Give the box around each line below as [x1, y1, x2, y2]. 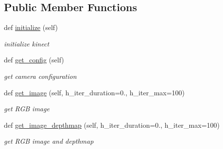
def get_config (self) [4, 55, 64, 65]
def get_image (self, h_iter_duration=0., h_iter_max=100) [4, 87, 185, 97]
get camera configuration [4, 71, 77, 81]
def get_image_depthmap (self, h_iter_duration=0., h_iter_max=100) [4, 119, 220, 130]
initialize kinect [4, 38, 50, 48]
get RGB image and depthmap [4, 136, 94, 146]
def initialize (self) [4, 22, 58, 32]
